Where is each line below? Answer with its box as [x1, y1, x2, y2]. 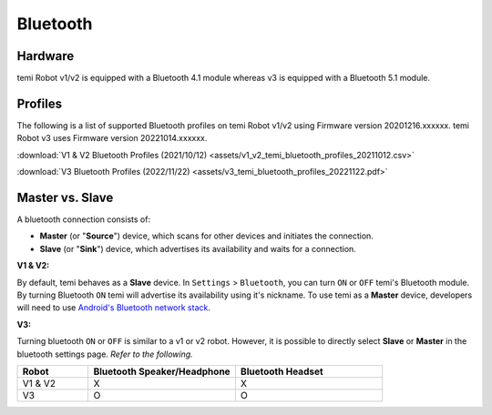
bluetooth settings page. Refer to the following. [16, 349, 193, 359]
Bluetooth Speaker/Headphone [93, 365, 231, 378]
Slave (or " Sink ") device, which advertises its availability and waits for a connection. [39, 243, 357, 254]
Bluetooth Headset [240, 365, 323, 378]
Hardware [16, 48, 75, 64]
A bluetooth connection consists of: [16, 214, 150, 225]
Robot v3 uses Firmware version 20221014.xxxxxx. [16, 133, 208, 144]
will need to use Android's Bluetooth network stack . [16, 302, 211, 313]
